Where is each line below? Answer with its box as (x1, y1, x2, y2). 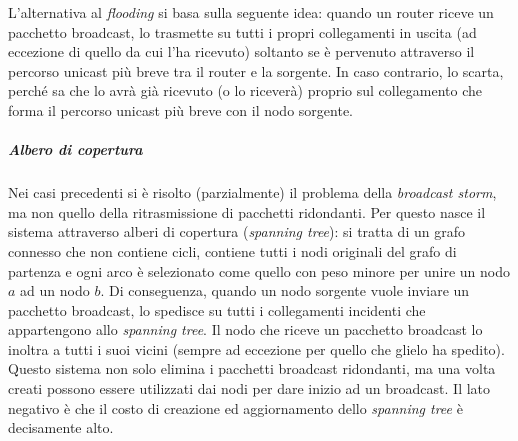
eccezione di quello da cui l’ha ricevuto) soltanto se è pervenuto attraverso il (8, 41, 475, 62)
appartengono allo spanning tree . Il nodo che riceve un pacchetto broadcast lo (8, 319, 483, 340)
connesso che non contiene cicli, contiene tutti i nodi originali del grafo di (8, 240, 457, 261)
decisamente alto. (8, 417, 114, 438)
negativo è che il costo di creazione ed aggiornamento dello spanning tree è (8, 397, 463, 418)
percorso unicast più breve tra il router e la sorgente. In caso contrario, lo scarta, (8, 60, 504, 81)
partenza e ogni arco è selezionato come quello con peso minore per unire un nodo (8, 260, 510, 281)
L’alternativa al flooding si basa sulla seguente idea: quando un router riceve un (8, 2, 494, 22)
